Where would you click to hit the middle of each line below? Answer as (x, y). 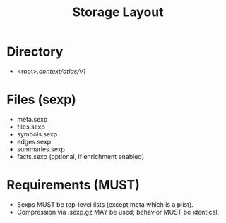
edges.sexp (34, 141)
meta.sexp (32, 119)
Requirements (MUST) (73, 185)
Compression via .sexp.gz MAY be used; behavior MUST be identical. (118, 212)
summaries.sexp (41, 149)
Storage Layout (118, 12)
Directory (35, 52)
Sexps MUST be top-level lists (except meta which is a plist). (105, 204)
